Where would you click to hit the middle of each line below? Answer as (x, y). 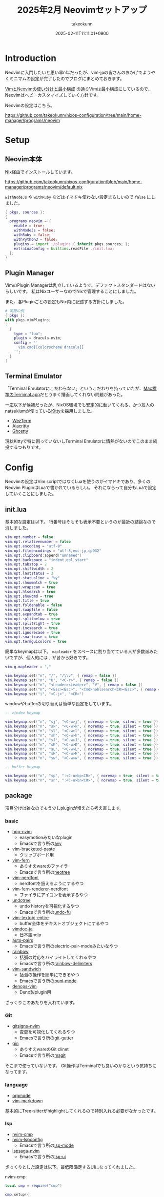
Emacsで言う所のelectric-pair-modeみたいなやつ (69, 946)
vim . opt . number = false (29, 537)
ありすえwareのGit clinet (44, 1049)
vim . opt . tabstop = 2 (26, 565)
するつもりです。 (26, 447)
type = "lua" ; (28, 334)
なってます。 (18, 1072)
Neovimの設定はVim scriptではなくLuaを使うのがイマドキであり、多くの (78, 482)
